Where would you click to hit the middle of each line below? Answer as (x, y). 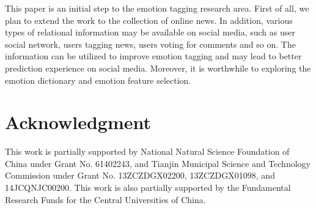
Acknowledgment (78, 122)
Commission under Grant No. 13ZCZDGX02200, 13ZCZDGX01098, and (140, 175)
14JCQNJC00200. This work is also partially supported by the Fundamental (148, 188)
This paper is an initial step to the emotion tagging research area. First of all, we (157, 8)
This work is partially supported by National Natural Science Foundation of (147, 151)
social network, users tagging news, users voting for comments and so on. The (150, 44)
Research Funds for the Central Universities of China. (105, 199)
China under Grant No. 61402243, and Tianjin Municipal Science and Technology (158, 163)
